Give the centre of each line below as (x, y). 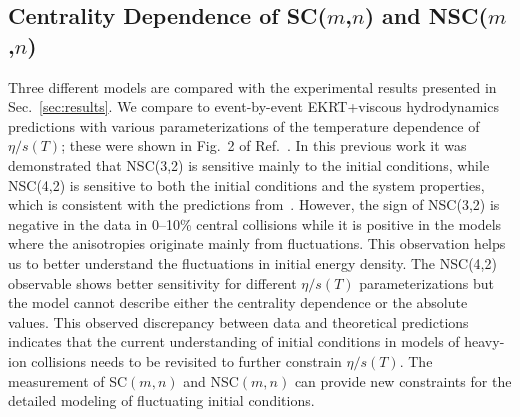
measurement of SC (68, 380)
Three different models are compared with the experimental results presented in (252, 86)
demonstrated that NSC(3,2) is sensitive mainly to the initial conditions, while (249, 164)
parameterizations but (426, 282)
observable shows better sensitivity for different (152, 282)
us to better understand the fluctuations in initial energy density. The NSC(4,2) (252, 262)
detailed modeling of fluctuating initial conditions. (161, 400)
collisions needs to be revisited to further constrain (186, 360)
